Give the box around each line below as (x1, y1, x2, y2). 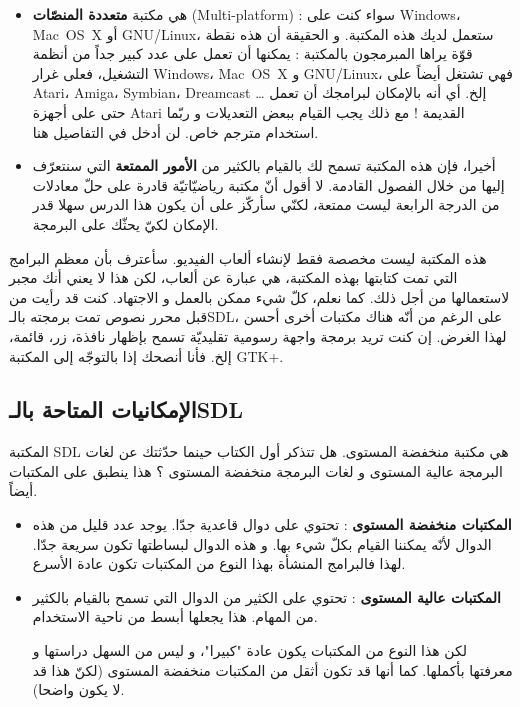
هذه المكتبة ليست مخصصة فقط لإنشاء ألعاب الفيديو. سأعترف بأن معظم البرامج (9, 247, 487, 268)
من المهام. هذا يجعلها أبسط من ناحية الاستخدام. (32, 606, 318, 627)
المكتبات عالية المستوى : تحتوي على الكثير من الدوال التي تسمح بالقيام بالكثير (32, 586, 501, 607)
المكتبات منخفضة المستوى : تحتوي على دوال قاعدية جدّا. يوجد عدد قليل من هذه (32, 514, 512, 535)
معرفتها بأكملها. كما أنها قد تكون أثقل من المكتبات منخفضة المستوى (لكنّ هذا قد (32, 659, 513, 680)
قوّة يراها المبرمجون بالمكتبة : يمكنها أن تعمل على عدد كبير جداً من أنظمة (32, 43, 473, 64)
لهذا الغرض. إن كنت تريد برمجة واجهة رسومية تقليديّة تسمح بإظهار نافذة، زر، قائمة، (9, 325, 507, 346)
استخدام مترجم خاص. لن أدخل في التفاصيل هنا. (32, 121, 319, 142)
